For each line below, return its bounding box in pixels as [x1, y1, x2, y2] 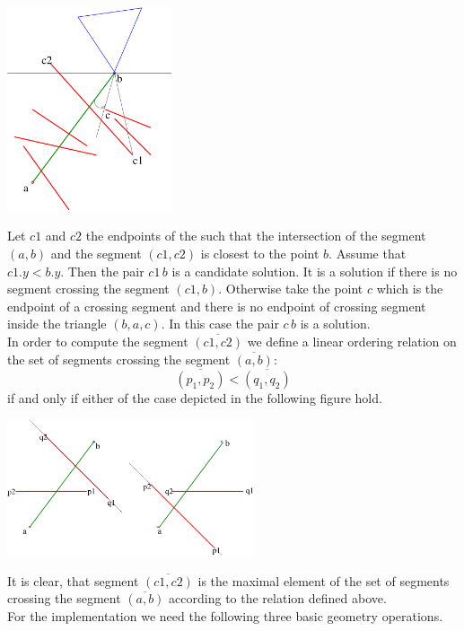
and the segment [50, 243, 142, 262]
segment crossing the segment [7, 279, 170, 298]
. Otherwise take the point [218, 279, 363, 298]
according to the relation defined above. [169, 589, 387, 608]
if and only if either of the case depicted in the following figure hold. [7, 389, 382, 408]
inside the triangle [7, 314, 107, 333]
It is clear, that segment [7, 571, 139, 590]
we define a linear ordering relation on [247, 331, 457, 350]
